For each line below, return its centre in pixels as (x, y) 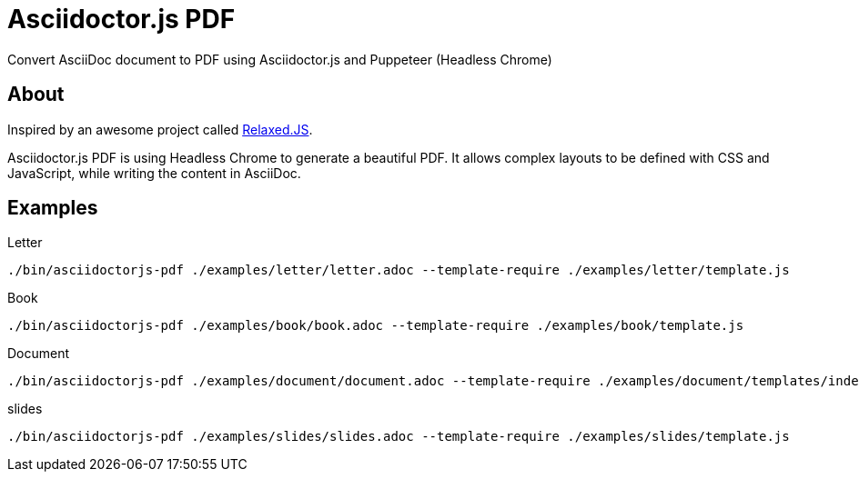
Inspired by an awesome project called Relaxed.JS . (160, 129)
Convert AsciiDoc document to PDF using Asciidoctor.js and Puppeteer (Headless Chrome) (280, 59)
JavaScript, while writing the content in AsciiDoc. (154, 173)
